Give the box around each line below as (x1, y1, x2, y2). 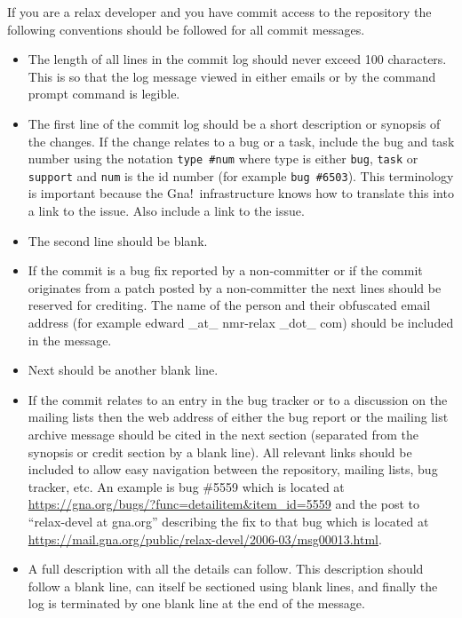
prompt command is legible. (28, 84, 180, 103)
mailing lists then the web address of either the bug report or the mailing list (28, 408, 449, 426)
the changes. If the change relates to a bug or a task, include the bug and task (28, 131, 455, 150)
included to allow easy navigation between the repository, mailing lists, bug (28, 460, 438, 479)
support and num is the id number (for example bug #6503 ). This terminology (28, 166, 454, 185)
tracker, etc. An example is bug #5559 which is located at (28, 477, 345, 495)
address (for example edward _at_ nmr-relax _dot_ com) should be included (28, 313, 454, 332)
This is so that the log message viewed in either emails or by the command (28, 67, 436, 85)
